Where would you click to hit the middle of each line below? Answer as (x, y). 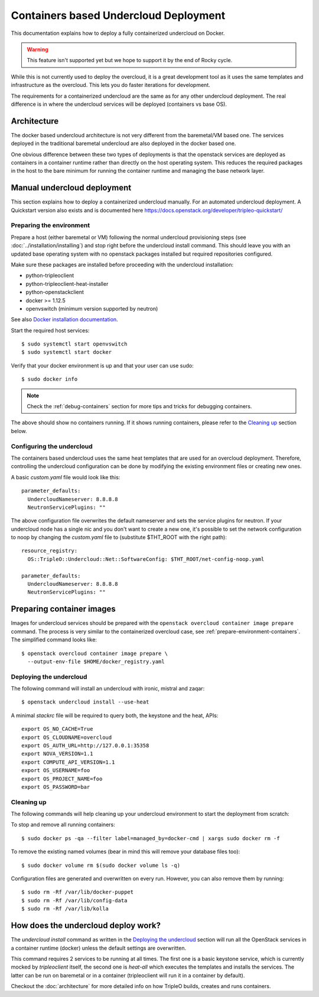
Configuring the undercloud (52, 446)
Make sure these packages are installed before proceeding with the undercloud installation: (122, 264)
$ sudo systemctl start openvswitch (74, 344)
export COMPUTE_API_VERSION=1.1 (68, 762)
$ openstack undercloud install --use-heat (85, 702)
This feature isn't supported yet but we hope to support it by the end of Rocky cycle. (130, 60)
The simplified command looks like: (54, 640)
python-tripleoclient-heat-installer (67, 283)
